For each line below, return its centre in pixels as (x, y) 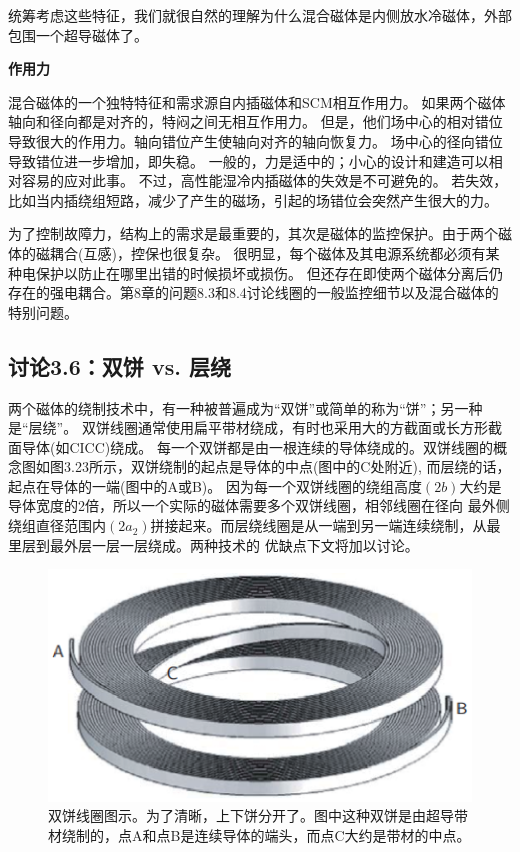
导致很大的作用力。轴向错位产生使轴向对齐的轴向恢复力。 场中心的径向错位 (255, 140)
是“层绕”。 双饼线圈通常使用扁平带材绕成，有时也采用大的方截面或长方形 (248, 427)
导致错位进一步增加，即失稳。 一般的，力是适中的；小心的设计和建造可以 (248, 160)
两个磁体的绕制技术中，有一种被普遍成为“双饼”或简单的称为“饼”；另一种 (245, 407)
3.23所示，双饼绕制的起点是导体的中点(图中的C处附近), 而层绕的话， (287, 466)
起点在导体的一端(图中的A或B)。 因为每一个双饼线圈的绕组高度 (215, 485)
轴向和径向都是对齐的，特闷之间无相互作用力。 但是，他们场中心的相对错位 (255, 121)
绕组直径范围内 (57, 525)
